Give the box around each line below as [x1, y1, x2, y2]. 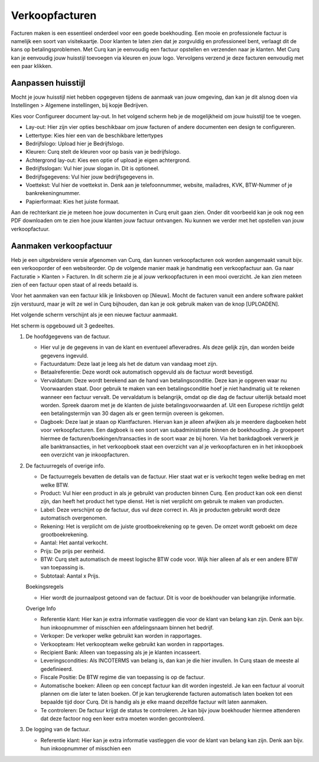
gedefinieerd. [40, 665, 73, 672]
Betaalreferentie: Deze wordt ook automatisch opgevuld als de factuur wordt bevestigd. [40, 368, 254, 375]
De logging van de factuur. [25, 726, 91, 733]
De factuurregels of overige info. [25, 462, 106, 469]
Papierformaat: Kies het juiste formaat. [25, 198, 120, 205]
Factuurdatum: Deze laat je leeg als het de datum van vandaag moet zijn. [40, 361, 218, 368]
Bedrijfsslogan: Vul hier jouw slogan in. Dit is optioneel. [25, 165, 159, 172]
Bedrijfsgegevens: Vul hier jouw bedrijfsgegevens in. [25, 173, 154, 180]
